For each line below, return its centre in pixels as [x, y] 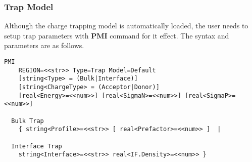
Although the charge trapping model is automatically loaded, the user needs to [126, 26]
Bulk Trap [28, 121]
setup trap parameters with [46, 35]
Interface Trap [37, 146]
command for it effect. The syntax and [169, 35]
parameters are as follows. [44, 45]
